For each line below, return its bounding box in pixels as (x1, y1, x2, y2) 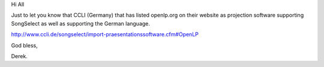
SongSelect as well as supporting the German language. (11, 20, 150, 27)
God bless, (11, 42, 38, 49)
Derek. (11, 52, 28, 59)
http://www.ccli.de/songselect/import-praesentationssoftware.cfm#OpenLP (11, 31, 199, 38)
